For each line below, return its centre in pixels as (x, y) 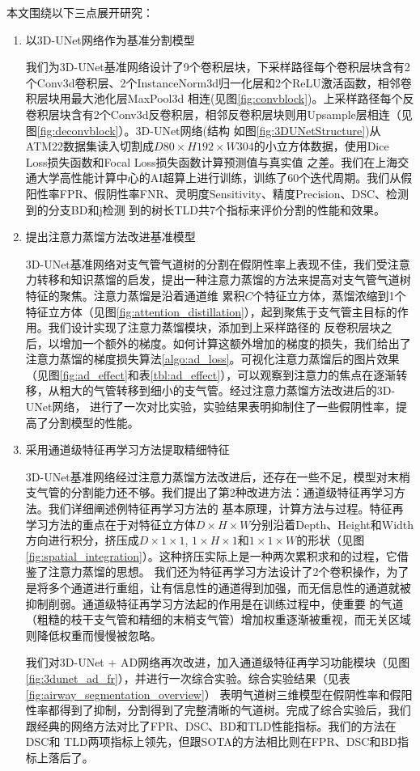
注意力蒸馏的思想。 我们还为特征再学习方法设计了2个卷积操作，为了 (229, 572)
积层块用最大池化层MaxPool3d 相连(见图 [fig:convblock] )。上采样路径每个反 (220, 98)
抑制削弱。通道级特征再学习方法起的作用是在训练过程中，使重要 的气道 (214, 603)
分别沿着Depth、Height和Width (332, 524)
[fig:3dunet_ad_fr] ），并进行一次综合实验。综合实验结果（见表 (188, 678)
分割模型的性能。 (93, 422)
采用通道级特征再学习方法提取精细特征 (127, 449)
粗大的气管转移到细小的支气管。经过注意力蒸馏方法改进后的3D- (227, 390)
